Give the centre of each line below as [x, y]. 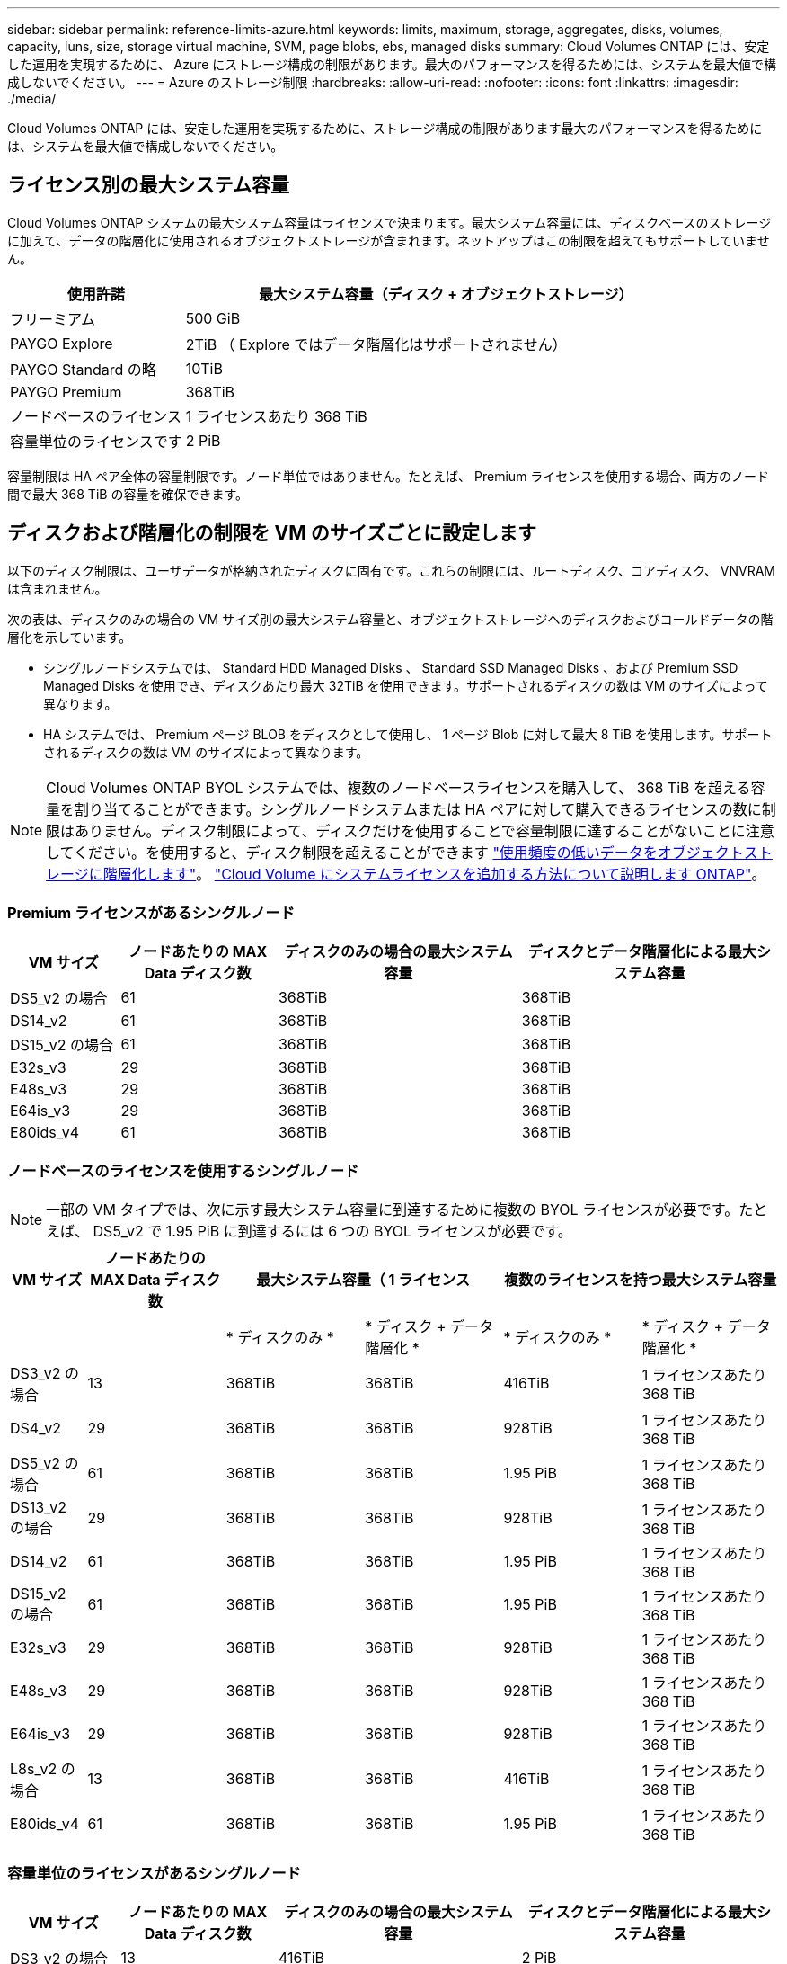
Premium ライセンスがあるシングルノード [151, 913]
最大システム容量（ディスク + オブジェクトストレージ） [446, 294]
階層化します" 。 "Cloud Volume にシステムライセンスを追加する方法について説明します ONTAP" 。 [434, 874]
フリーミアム [53, 319]
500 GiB [213, 318]
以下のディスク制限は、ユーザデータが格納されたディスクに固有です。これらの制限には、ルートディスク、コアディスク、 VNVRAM [391, 570]
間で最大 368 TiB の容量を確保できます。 [128, 494]
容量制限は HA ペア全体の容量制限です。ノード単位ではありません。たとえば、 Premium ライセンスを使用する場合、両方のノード [389, 476]
